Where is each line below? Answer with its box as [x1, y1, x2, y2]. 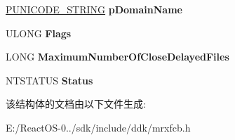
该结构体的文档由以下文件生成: [6, 96, 146, 111]
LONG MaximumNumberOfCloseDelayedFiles [6, 49, 229, 64]
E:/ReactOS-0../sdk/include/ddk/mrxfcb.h [6, 120, 191, 134]
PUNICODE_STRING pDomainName [6, 2, 182, 16]
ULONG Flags [6, 25, 72, 40]
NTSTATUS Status [6, 72, 93, 87]
